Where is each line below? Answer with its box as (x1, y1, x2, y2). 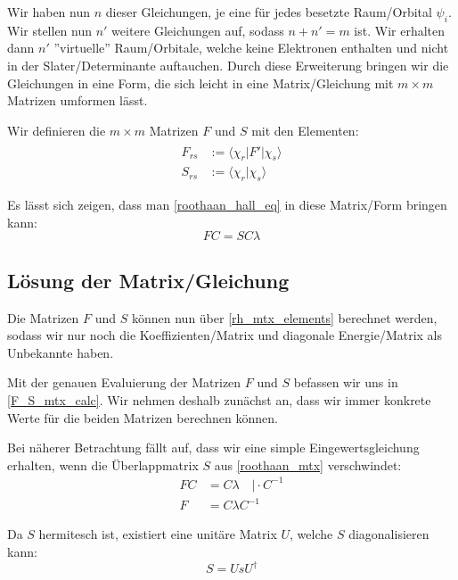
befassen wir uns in (293, 373, 398, 392)
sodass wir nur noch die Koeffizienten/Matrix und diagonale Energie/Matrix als (7, 326, 443, 344)
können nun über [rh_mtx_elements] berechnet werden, (131, 308, 438, 327)
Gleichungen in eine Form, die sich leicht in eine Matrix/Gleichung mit (7, 73, 394, 92)
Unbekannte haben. (7, 343, 114, 361)
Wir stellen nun (7, 21, 93, 39)
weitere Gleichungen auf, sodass (111, 21, 284, 39)
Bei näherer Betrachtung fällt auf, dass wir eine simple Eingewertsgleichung (7, 438, 420, 457)
